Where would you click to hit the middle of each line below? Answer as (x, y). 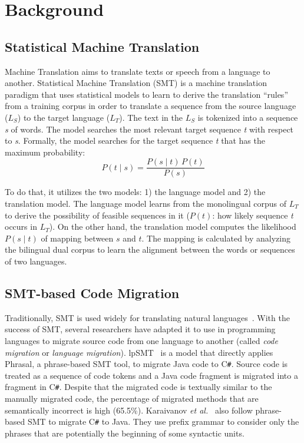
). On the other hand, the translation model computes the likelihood (173, 227)
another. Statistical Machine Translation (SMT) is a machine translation (136, 83)
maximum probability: (45, 152)
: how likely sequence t (253, 215)
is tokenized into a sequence (248, 117)
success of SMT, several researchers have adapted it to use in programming (140, 329)
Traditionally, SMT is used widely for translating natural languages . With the (147, 317)
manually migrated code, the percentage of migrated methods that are (132, 399)
